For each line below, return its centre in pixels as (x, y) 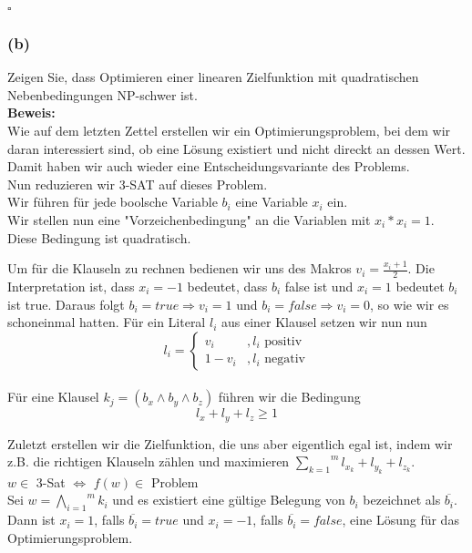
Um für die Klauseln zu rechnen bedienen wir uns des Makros (180, 268)
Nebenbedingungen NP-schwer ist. (103, 94)
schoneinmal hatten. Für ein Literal (107, 322)
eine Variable (272, 202)
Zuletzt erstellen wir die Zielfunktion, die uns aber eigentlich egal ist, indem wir (230, 443)
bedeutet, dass (227, 286)
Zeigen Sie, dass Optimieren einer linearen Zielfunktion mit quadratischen (213, 77)
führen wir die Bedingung (289, 397)
